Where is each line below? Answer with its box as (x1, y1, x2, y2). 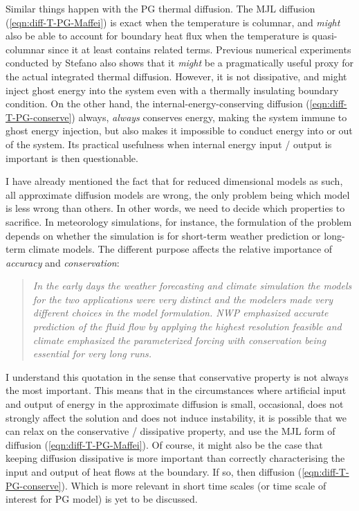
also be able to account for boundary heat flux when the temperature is (6, 28, 309, 43)
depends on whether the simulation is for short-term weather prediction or (6, 228, 321, 242)
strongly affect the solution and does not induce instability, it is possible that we (6, 410, 347, 424)
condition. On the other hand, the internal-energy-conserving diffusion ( (6, 96, 310, 111)
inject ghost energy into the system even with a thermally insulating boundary (6, 82, 339, 97)
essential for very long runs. (33, 346, 152, 361)
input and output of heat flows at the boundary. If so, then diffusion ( (6, 465, 302, 478)
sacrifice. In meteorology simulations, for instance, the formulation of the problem (6, 214, 352, 228)
